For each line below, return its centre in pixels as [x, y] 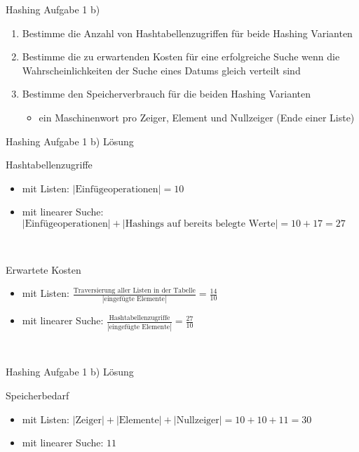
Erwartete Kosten [43, 269]
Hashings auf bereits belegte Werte [200, 224]
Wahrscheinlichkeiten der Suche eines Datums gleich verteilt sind [161, 70]
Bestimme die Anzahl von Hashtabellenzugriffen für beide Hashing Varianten [187, 33]
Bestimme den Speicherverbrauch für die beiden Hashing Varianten [167, 94]
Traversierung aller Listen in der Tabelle [134, 290]
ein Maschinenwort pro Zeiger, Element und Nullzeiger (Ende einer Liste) [197, 117]
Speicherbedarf [38, 395]
